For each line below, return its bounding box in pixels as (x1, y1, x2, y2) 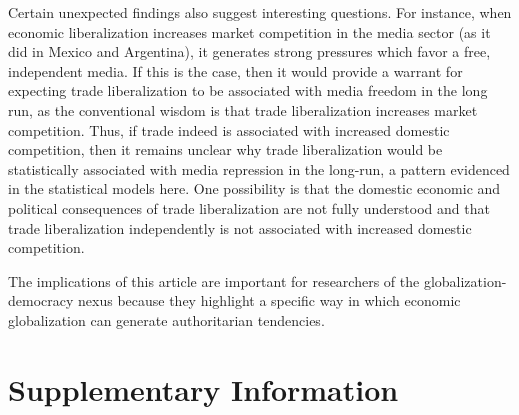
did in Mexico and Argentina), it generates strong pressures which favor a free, (8, 41, 491, 62)
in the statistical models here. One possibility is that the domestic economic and (8, 178, 501, 199)
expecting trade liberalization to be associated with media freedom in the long (8, 80, 488, 101)
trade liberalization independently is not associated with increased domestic (8, 217, 472, 238)
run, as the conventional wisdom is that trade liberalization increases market (8, 99, 478, 120)
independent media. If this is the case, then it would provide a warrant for (8, 60, 463, 81)
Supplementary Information (8, 368, 399, 409)
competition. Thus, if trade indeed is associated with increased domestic (8, 119, 450, 140)
